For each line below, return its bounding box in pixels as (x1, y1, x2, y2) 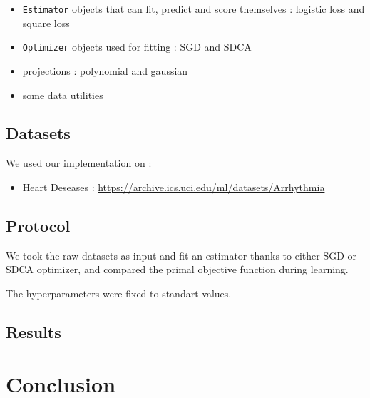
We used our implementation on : (6, 155, 152, 170)
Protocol (6, 214, 71, 236)
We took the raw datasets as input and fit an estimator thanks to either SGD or (6, 248, 357, 262)
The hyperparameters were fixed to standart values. (6, 285, 232, 300)
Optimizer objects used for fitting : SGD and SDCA (22, 39, 252, 54)
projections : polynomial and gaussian (22, 63, 188, 78)
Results (6, 320, 61, 342)
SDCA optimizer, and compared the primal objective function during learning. (6, 262, 349, 277)
